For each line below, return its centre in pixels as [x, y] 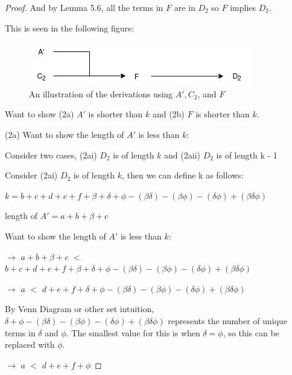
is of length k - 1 [247, 155]
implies [243, 7]
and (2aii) [182, 155]
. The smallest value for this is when [133, 332]
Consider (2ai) [31, 175]
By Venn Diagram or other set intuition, [80, 309]
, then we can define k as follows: [182, 175]
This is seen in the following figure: [70, 28]
